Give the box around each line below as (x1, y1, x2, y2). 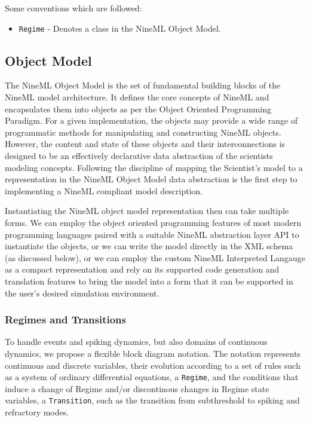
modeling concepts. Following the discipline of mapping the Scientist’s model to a (5, 161, 303, 173)
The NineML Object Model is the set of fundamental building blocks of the (5, 79, 281, 91)
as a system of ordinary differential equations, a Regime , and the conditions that (5, 371, 299, 383)
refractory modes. (5, 406, 69, 418)
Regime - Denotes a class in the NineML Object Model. (19, 22, 221, 34)
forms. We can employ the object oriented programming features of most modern (5, 216, 302, 228)
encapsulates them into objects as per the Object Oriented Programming (5, 102, 271, 115)
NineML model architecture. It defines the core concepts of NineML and (5, 91, 269, 103)
